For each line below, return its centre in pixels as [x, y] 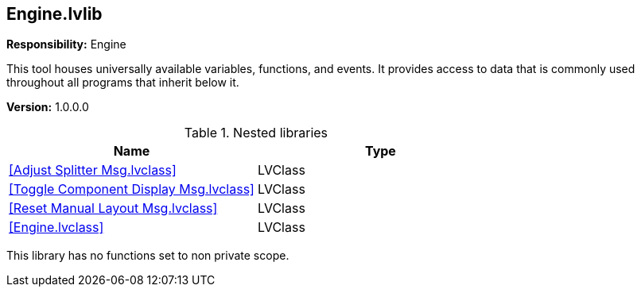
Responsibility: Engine [66, 44]
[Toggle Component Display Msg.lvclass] [132, 189]
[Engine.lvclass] [56, 227]
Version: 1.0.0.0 [48, 107]
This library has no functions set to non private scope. [148, 256]
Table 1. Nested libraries [256, 133]
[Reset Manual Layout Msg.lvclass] [113, 208]
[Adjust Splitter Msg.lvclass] [93, 170]
